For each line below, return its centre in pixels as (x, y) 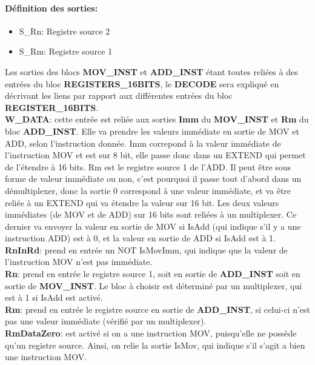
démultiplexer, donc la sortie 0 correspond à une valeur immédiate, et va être (148, 190)
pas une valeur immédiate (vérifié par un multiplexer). (105, 321)
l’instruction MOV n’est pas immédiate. (79, 262)
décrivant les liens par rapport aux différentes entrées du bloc (119, 95)
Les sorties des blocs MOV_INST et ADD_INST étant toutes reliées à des (151, 71)
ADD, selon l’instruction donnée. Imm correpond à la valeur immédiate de (143, 143)
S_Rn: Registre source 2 (65, 31)
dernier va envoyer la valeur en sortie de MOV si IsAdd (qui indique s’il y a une (153, 226)
